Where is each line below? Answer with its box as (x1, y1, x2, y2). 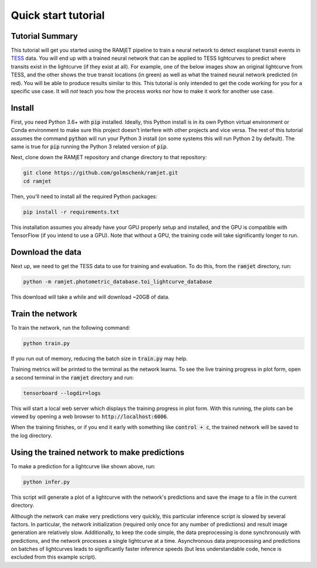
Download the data (11, 247, 82, 258)
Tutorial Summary (11, 31, 78, 41)
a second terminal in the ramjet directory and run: (11, 374, 134, 381)
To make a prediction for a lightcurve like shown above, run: (11, 462, 156, 469)
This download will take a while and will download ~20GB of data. (11, 293, 170, 300)
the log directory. (11, 432, 53, 439)
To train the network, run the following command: (11, 324, 130, 331)
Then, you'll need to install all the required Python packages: (11, 192, 158, 200)
